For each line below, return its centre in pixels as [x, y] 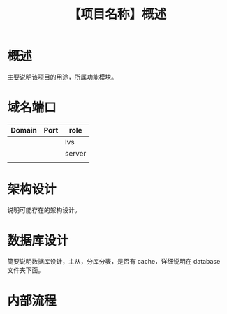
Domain [24, 130]
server [76, 153]
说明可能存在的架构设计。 [44, 209]
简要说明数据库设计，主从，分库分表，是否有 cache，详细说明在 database [114, 261]
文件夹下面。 [25, 270]
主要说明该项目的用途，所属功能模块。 [62, 77]
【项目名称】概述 [117, 14]
